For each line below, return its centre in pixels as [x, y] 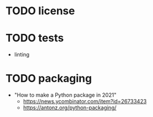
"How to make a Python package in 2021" [65, 95]
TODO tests [35, 38]
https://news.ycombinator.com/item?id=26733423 [85, 102]
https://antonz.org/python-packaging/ [70, 107]
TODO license [40, 11]
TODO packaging [49, 79]
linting [22, 55]
